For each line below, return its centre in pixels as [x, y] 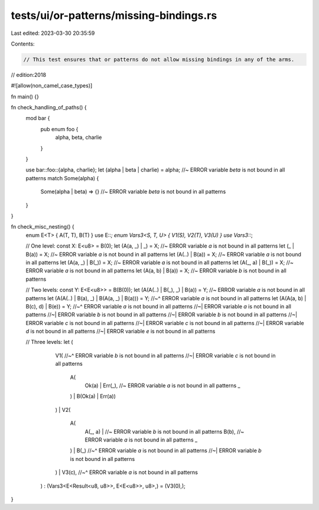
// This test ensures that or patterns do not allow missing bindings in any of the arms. [159, 59]
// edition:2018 [29, 74]
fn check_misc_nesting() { [43, 227]
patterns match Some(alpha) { [62, 178]
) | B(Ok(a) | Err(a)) [93, 397]
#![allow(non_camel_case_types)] [52, 86]
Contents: [23, 44]
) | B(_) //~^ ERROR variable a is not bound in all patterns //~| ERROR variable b [166, 451]
